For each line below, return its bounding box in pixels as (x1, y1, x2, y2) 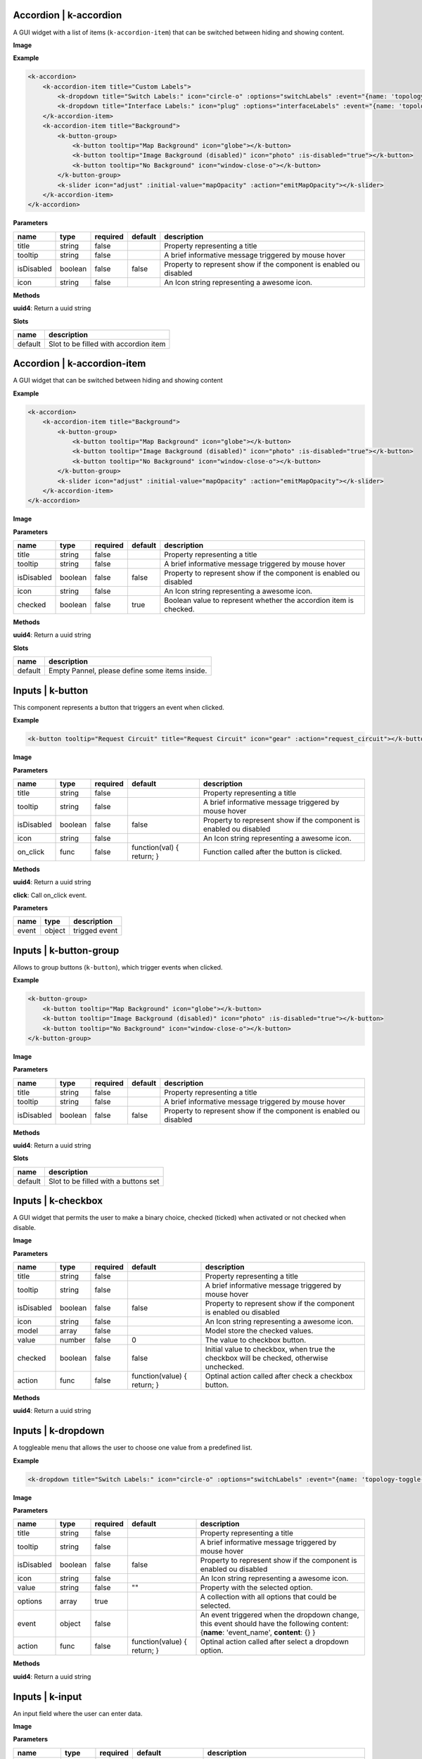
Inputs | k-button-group (13, 944, 120, 956)
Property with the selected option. (200, 1583, 313, 1593)
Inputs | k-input (13, 1691, 82, 1703)
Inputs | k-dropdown (13, 1425, 105, 1437)
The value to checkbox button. (205, 1335, 307, 1345)
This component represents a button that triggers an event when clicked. (13, 703, 224, 711)
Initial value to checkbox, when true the (205, 1344, 335, 1354)
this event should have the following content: (200, 1619, 349, 1629)
